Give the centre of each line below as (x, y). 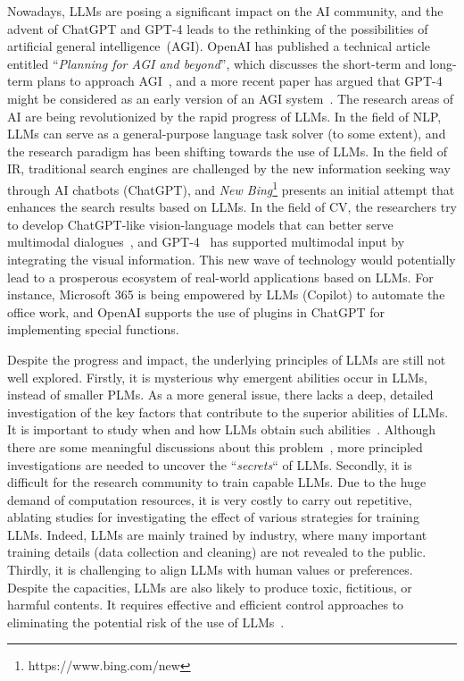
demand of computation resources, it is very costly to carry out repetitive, (210, 499)
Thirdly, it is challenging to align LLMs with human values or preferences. (210, 570)
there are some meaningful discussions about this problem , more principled (215, 446)
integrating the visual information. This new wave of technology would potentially (232, 259)
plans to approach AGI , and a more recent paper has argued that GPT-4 (240, 81)
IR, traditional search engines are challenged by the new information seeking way (229, 168)
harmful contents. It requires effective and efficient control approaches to (206, 605)
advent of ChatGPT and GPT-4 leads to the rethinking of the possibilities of (218, 28)
